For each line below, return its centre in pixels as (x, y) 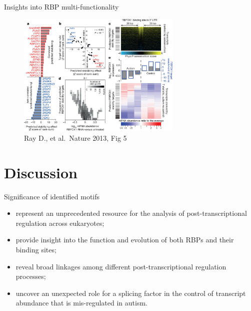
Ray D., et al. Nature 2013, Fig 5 (75, 137)
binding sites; (36, 250)
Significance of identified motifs (52, 196)
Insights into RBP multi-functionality (61, 7)
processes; (31, 276)
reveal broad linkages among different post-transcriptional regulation (121, 266)
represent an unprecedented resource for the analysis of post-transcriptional (131, 213)
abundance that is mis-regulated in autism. (81, 303)
